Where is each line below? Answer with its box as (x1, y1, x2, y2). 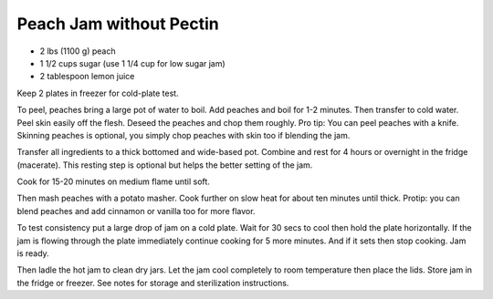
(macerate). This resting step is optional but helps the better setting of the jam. (16, 160, 313, 170)
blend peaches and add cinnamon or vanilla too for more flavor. (16, 205, 256, 216)
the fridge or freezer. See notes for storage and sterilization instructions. (16, 277, 289, 288)
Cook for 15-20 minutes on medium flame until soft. (16, 176, 210, 187)
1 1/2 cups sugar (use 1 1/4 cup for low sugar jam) (39, 57, 226, 68)
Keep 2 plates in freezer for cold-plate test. (16, 88, 179, 98)
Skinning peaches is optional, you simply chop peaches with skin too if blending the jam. (16, 129, 351, 140)
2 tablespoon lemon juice (39, 71, 135, 82)
